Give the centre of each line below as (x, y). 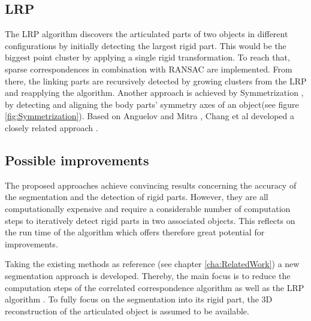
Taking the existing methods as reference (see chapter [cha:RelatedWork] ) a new (152, 264)
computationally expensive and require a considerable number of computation (148, 208)
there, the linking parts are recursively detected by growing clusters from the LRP (156, 81)
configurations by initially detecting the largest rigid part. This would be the (146, 45)
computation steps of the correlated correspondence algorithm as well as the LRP (155, 287)
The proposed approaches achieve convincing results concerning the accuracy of (151, 185)
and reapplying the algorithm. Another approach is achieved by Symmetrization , (154, 93)
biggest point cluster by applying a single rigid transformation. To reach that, (147, 57)
